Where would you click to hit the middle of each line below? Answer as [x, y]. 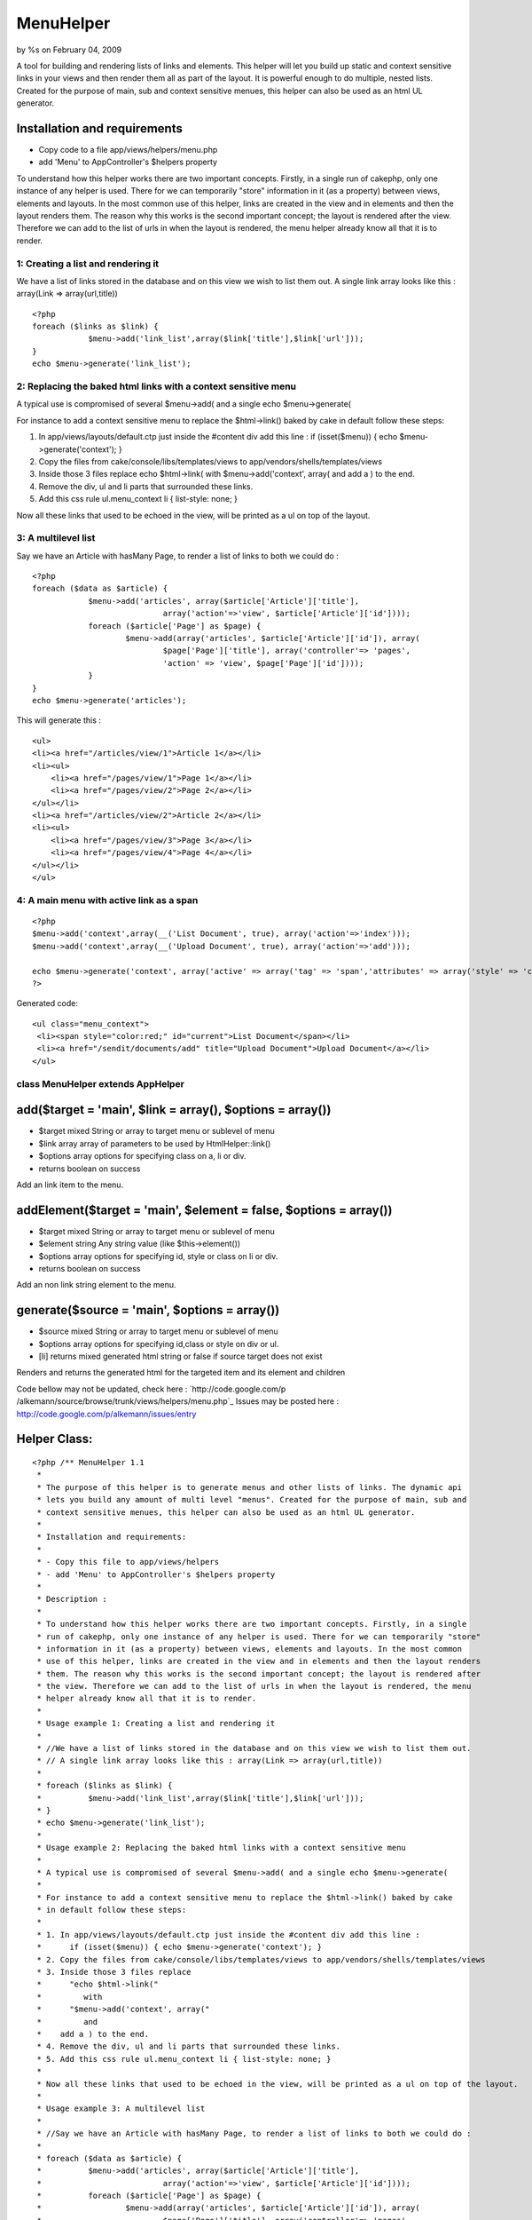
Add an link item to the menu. [70, 1185]
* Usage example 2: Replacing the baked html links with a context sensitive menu [222, 1848]
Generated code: [47, 1003]
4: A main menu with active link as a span [107, 900]
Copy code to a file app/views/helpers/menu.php [128, 150]
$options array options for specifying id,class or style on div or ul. [159, 1344]
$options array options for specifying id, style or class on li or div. [158, 1256]
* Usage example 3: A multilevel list [121, 2109]
